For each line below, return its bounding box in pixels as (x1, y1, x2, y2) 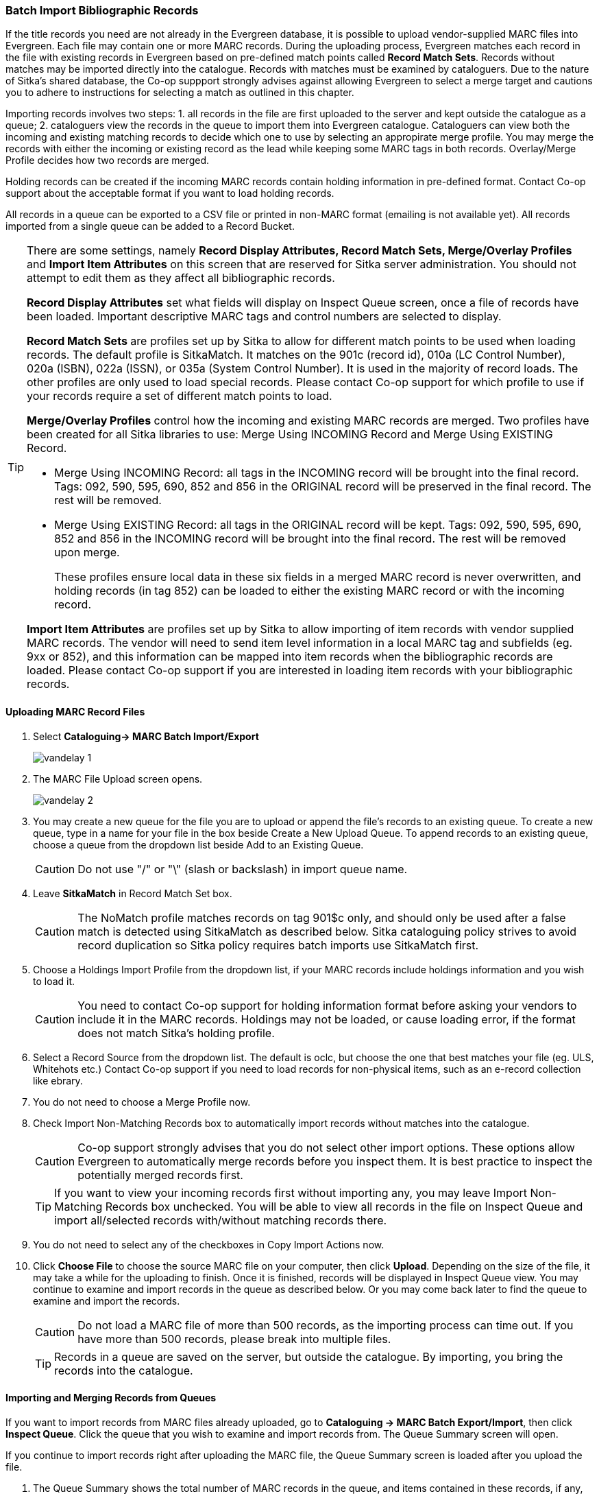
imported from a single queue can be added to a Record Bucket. (5, 220, 295, 233)
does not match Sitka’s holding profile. (77, 1025, 275, 1040)
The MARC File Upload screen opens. (33, 772, 203, 785)
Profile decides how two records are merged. (5, 154, 210, 167)
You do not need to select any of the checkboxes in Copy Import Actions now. (33, 1238, 384, 1250)
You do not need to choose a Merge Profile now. (33, 1095, 251, 1108)
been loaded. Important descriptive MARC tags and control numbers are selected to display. (27, 309, 502, 324)
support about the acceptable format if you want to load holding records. (5, 187, 334, 200)
